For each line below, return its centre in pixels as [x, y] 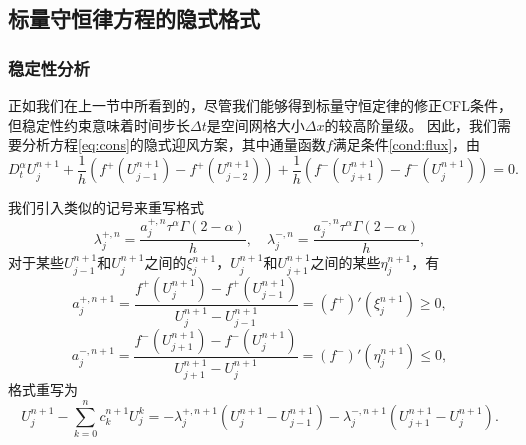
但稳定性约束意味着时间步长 [99, 124]
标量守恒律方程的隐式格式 [134, 18]
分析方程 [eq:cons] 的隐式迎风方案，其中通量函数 [173, 144]
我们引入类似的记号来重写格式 [106, 207]
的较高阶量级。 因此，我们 [411, 124]
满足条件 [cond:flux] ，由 [406, 144]
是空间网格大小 [255, 124]
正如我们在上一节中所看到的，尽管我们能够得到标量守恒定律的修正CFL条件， [260, 105]
